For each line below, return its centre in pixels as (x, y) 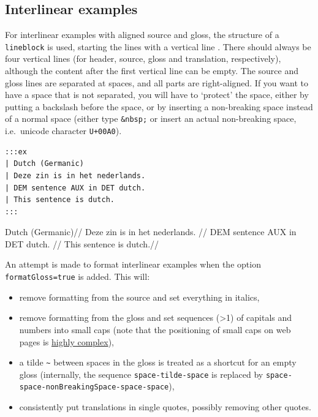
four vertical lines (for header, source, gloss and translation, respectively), (143, 58)
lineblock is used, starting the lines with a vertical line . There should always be (158, 46)
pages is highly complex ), (66, 341)
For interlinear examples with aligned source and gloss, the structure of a (142, 35)
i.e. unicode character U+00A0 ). (63, 131)
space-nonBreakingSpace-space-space (94, 387)
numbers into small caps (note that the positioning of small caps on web (155, 329)
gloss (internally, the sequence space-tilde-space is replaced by (141, 374)
